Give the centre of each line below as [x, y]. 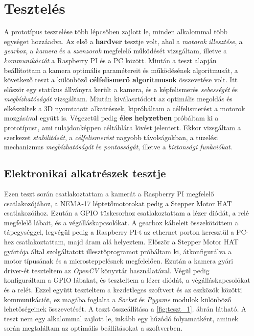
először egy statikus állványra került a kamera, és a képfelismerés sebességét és [121, 89]
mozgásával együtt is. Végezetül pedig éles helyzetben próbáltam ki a [111, 118]
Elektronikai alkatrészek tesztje [85, 173]
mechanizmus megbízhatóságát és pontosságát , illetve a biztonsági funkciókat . [118, 147]
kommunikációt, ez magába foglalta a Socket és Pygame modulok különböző [118, 299]
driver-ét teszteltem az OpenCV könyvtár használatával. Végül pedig [107, 270]
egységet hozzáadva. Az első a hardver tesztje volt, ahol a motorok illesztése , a [123, 41]
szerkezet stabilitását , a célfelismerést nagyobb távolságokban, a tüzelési [111, 137]
